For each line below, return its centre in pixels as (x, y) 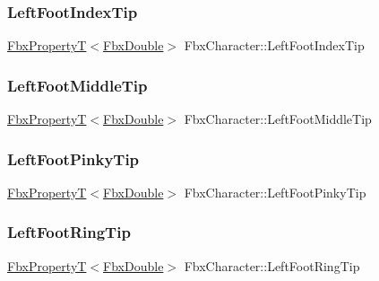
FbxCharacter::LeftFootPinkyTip (275, 192)
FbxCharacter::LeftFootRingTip (272, 265)
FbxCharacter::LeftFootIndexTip (274, 45)
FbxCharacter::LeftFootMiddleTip (278, 119)
